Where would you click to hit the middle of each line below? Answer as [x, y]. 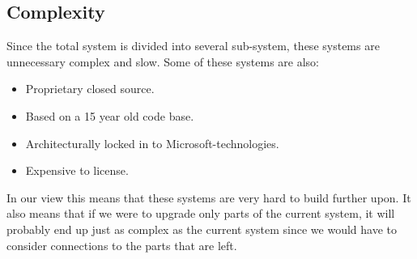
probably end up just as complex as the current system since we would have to [202, 229]
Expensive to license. [77, 170]
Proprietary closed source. [90, 89]
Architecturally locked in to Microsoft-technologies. [152, 143]
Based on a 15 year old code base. [110, 115]
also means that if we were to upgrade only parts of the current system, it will [201, 213]
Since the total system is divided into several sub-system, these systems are [193, 46]
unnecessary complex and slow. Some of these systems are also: [163, 61]
